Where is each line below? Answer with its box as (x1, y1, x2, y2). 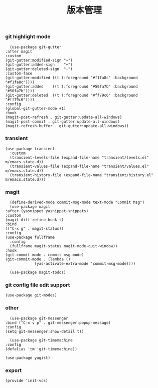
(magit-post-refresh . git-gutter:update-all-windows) (5, 115, 122, 120)
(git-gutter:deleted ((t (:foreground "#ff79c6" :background (5, 93, 138, 98)
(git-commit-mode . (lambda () (5, 257, 71, 262)
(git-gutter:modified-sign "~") (5, 58, 73, 63)
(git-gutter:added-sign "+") (5, 62, 73, 67)
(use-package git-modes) (5, 293, 57, 298)
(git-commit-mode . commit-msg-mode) (5, 252, 84, 258)
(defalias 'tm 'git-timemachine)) (5, 346, 78, 351)
